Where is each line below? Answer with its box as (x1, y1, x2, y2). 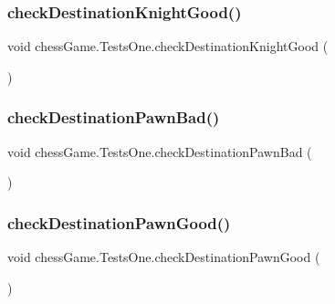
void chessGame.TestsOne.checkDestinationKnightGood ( (7, 37, 329, 56)
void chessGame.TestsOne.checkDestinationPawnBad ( (7, 142, 312, 161)
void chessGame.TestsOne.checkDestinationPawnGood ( (7, 247, 320, 267)
